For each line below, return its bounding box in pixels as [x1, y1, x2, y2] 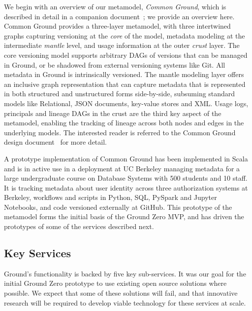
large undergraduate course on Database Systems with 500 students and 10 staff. [4, 173, 248, 183]
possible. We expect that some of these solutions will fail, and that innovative [4, 288, 238, 298]
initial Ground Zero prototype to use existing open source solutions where [4, 278, 227, 288]
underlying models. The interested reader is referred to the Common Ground [4, 127, 236, 137]
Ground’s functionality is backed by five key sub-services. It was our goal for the [4, 268, 246, 278]
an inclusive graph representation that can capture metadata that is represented [4, 78, 246, 89]
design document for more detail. [4, 137, 107, 147]
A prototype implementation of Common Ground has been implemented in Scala [4, 153, 248, 163]
